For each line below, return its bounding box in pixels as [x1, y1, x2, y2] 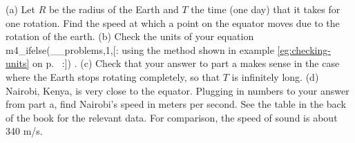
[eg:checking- [277, 42, 331, 57]
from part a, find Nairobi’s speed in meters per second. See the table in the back [6, 97, 346, 111]
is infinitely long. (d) [231, 69, 319, 84]
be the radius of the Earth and [48, 2, 179, 16]
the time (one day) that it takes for [191, 2, 340, 16]
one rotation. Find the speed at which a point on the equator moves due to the [6, 15, 340, 30]
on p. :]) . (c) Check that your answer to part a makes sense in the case [32, 56, 340, 70]
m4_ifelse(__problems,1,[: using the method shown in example [6, 42, 274, 57]
